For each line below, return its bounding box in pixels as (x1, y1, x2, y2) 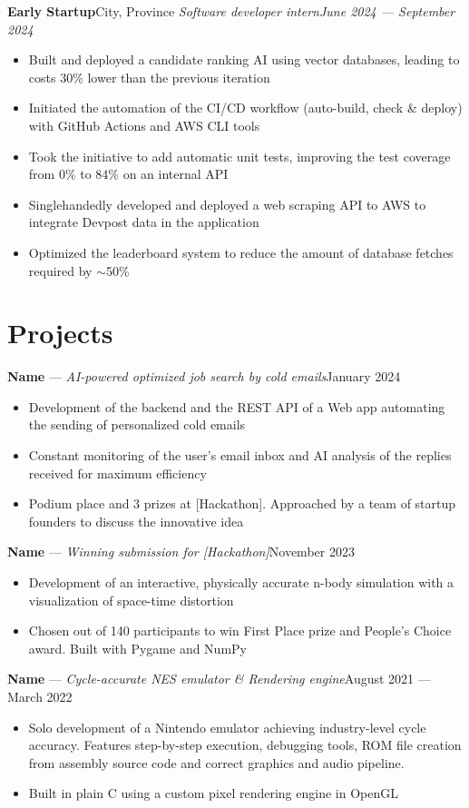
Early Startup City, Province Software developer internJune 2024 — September (7, 2, 455, 20)
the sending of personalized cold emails (28, 415, 246, 434)
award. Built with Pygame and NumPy (28, 638, 247, 657)
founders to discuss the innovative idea (28, 511, 244, 530)
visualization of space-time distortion (28, 590, 234, 609)
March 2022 (7, 686, 73, 705)
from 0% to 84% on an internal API (28, 164, 229, 183)
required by (28, 261, 93, 280)
